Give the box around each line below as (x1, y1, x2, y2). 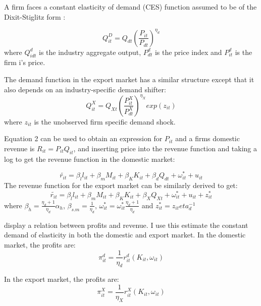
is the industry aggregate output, (39, 46, 141, 57)
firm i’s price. (4, 57, 45, 68)
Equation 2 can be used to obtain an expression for (4, 133, 163, 144)
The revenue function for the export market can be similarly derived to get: (4, 180, 238, 191)
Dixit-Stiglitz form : (4, 11, 66, 22)
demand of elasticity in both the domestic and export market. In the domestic (4, 229, 246, 240)
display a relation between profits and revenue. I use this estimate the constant (4, 219, 248, 230)
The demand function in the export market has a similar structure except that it (4, 74, 254, 85)
